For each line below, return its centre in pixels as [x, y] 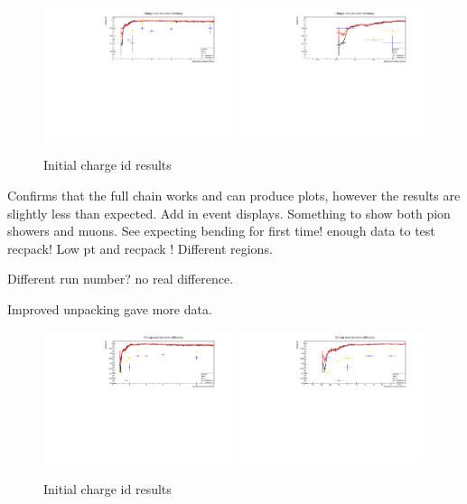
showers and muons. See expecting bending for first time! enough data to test [221, 231]
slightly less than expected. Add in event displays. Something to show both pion [229, 213]
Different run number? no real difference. [121, 279]
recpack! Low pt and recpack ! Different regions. [140, 248]
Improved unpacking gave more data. [110, 308]
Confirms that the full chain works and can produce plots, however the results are [234, 195]
